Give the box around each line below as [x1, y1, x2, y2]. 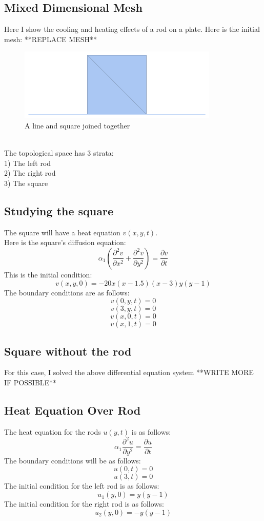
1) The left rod [4, 157, 51, 168]
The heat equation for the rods [4, 426, 101, 437]
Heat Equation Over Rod [4, 402, 141, 418]
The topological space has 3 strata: [4, 147, 114, 158]
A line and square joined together [25, 120, 130, 131]
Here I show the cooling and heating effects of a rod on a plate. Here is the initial [4, 24, 260, 34]
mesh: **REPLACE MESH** [4, 33, 97, 44]
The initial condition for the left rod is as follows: [4, 480, 159, 491]
